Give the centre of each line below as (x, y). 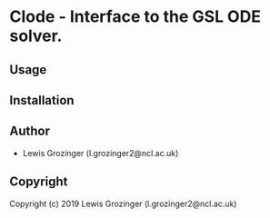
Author (30, 131)
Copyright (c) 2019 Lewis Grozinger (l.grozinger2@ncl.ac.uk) (123, 203)
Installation (42, 100)
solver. (36, 36)
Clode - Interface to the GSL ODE (135, 17)
